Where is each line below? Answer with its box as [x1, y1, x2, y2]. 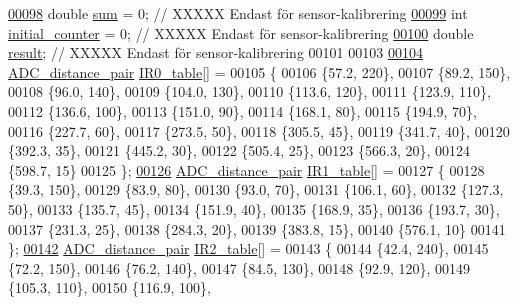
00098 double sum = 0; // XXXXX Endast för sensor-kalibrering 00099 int [8, 3, 468, 23]
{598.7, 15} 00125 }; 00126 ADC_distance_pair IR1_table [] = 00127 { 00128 [8, 159, 485, 180]
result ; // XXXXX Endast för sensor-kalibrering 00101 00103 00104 [8, 42, 423, 63]
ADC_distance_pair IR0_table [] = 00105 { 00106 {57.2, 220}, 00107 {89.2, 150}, [8, 61, 511, 82]
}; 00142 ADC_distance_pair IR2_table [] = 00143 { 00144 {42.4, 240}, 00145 [8, 238, 489, 259]
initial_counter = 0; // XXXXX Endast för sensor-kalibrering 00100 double [8, 22, 474, 43]
